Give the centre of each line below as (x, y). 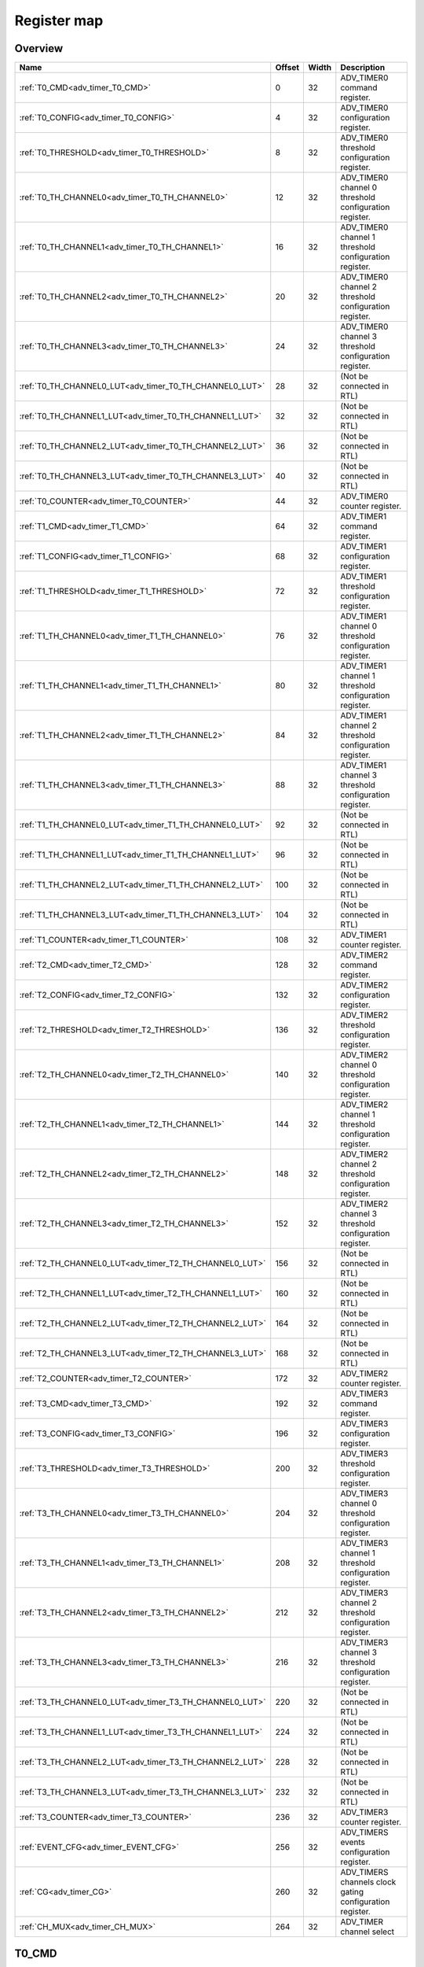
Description (363, 68)
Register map (59, 20)
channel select (367, 1932)
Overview (39, 48)
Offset (287, 68)
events (353, 1843)
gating (352, 1892)
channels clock (368, 1882)
